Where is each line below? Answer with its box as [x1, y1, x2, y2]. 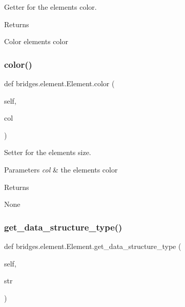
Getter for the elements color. [4, 2, 97, 12]
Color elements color [4, 36, 68, 47]
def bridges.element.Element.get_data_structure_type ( [4, 240, 181, 251]
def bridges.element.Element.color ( [4, 78, 115, 88]
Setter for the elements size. [4, 147, 91, 158]
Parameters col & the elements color [4, 164, 118, 175]
